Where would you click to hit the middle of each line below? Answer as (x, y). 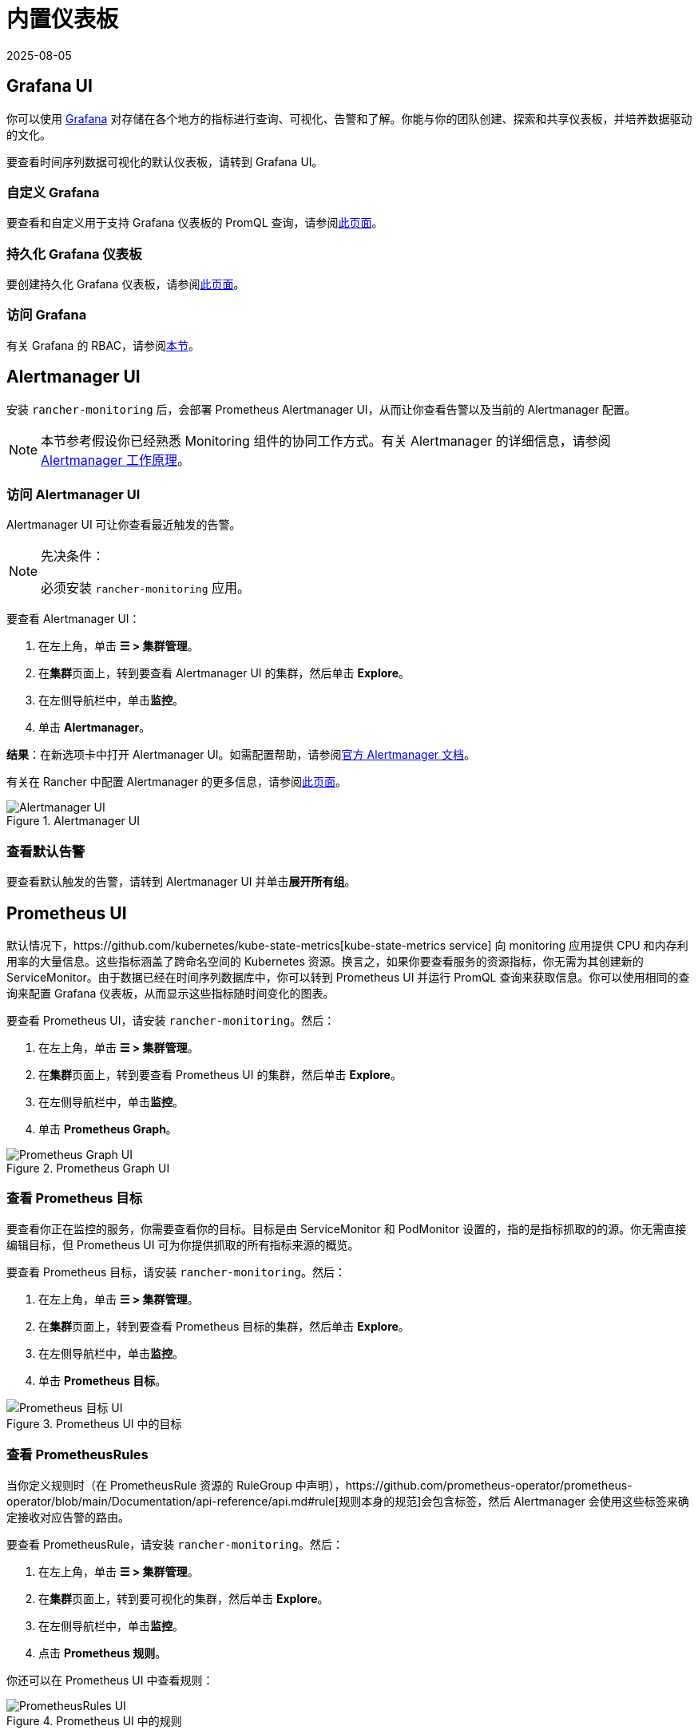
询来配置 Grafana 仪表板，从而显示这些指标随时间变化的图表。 (171, 994)
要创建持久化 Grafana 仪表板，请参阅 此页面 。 (126, 284)
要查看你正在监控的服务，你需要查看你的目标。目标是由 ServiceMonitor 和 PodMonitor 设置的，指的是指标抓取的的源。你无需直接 (347, 1228)
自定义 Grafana (53, 192)
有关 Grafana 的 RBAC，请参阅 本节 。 (103, 345)
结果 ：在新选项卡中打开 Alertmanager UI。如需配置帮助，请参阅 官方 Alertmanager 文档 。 (241, 755)
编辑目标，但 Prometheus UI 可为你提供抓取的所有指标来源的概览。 (183, 1244)
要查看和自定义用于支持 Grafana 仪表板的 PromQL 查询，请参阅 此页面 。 (195, 223)
